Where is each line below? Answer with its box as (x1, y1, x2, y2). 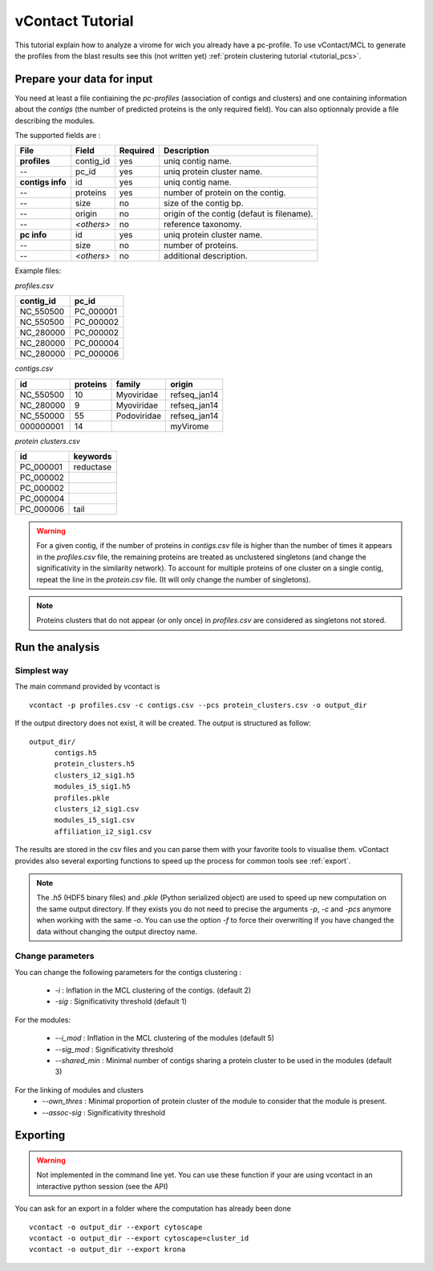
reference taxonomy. (163, 219, 242, 230)
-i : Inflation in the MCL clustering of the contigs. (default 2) (55, 985, 252, 995)
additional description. (163, 250, 248, 262)
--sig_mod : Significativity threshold (55, 1044, 174, 1054)
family (115, 378, 141, 389)
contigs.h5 (54, 749, 97, 757)
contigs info (19, 177, 67, 188)
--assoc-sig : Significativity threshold (42, 1107, 166, 1117)
